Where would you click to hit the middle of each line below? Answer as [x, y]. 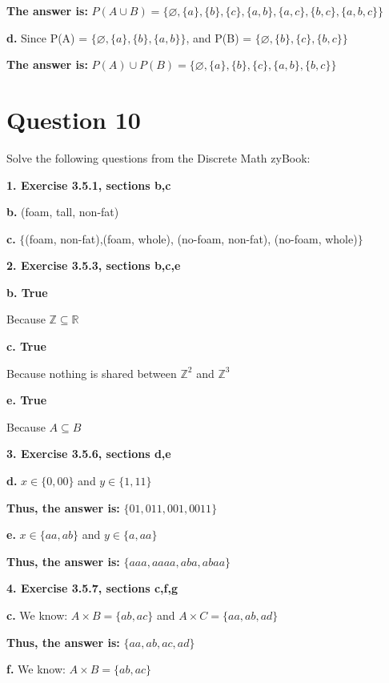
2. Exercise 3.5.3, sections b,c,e [94, 265]
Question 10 [74, 119]
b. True [27, 292]
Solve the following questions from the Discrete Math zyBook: [158, 157]
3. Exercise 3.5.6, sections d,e [89, 454]
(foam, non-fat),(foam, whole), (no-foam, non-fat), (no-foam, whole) [191, 238]
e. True [27, 400]
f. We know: [36, 669]
